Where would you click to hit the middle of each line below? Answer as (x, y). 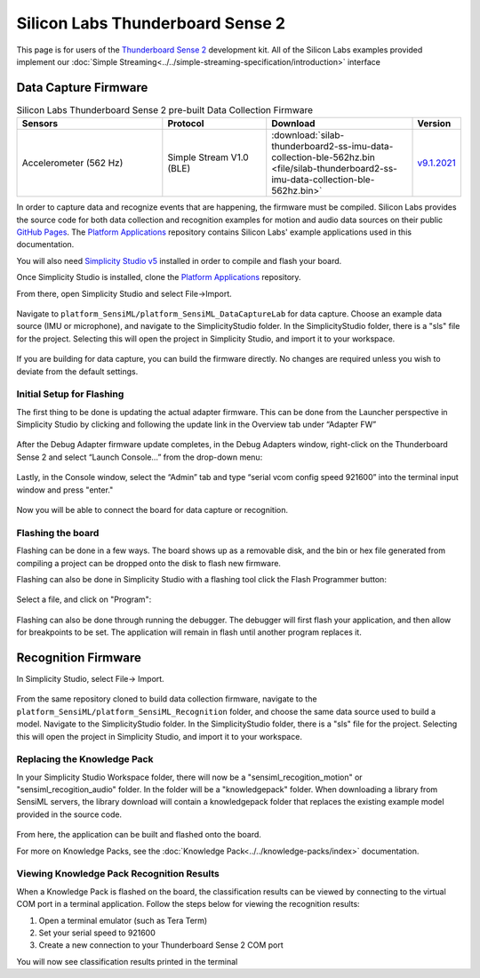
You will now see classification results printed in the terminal (127, 961)
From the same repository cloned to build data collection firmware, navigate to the (167, 699)
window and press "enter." (65, 490)
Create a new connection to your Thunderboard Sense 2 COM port (161, 945)
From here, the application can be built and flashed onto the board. (139, 835)
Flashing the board (58, 533)
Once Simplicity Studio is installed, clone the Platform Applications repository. (159, 277)
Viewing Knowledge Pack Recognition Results (118, 874)
